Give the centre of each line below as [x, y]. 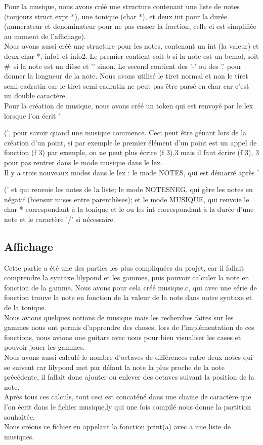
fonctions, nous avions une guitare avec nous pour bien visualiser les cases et [123, 337]
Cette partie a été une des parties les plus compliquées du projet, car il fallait [124, 267]
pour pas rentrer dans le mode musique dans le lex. [83, 162]
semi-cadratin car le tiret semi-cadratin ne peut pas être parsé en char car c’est [127, 85]
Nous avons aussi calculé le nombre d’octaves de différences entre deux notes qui [128, 357]
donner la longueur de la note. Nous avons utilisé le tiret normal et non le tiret [126, 76]
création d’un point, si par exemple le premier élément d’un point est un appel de [130, 142]
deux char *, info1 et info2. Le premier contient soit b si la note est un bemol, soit [131, 55]
